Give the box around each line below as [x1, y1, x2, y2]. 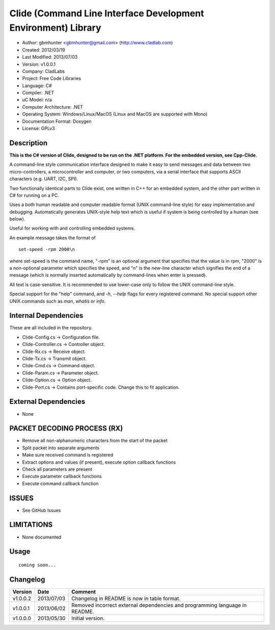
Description [9, 138, 48, 147]
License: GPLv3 [22, 125, 56, 132]
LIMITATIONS [9, 520, 53, 529]
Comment [71, 588, 96, 595]
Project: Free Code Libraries [22, 75, 81, 82]
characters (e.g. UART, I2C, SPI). [9, 176, 78, 182]
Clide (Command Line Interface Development [9, 8, 204, 19]
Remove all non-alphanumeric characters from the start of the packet [22, 438, 168, 444]
